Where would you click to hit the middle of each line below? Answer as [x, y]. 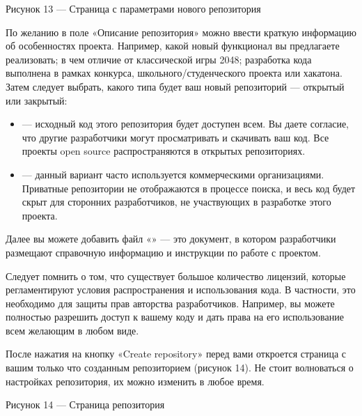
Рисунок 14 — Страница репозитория [85, 405]
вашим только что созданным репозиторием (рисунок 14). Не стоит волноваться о [180, 368]
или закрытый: [37, 100]
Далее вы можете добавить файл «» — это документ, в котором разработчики [171, 239]
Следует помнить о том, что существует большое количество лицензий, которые [176, 276]
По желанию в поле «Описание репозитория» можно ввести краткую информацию [181, 32]
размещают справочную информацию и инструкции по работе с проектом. [163, 252]
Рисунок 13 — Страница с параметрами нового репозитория [133, 8]
